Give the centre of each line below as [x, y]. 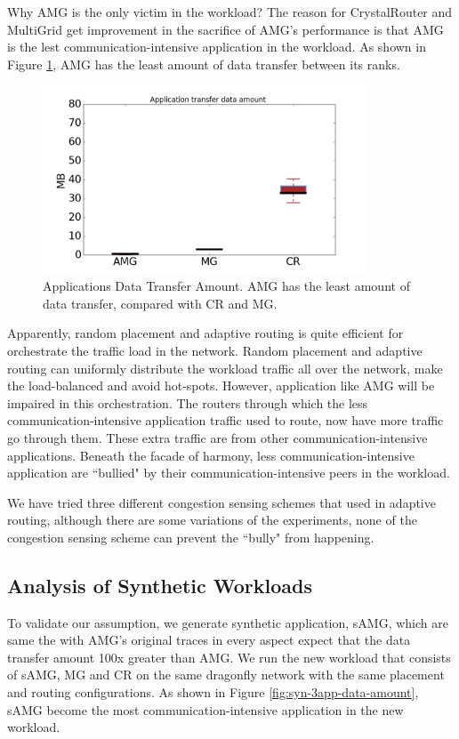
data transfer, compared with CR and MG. [160, 303]
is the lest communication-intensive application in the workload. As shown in [217, 47]
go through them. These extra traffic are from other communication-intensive [217, 437]
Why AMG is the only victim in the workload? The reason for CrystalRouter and [230, 12]
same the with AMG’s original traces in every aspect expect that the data [209, 640]
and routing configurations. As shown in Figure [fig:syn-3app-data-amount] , [213, 692]
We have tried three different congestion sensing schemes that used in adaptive [221, 502]
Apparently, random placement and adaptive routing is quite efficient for [205, 333]
